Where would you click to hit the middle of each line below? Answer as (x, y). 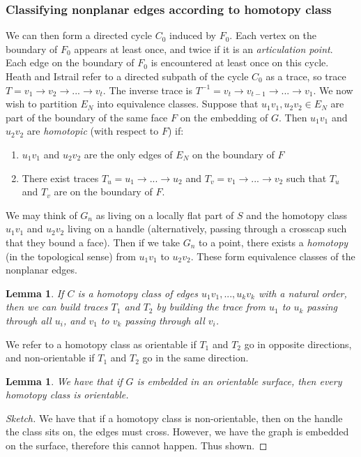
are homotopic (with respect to (93, 131)
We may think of (41, 215)
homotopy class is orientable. (67, 395)
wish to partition (41, 104)
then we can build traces (57, 307)
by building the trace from (211, 307)
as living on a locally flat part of (165, 215)
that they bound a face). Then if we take (93, 242)
